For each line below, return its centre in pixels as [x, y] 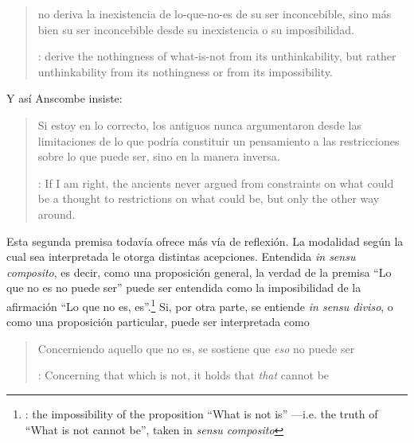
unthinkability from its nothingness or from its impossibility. [185, 71]
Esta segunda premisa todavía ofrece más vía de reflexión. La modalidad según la [205, 241]
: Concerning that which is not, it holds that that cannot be [184, 375]
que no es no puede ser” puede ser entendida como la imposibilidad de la [184, 288]
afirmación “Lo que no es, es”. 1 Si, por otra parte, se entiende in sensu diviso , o [200, 305]
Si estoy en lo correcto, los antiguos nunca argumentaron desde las [199, 124]
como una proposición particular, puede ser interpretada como [158, 322]
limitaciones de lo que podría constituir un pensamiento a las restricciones [219, 140]
